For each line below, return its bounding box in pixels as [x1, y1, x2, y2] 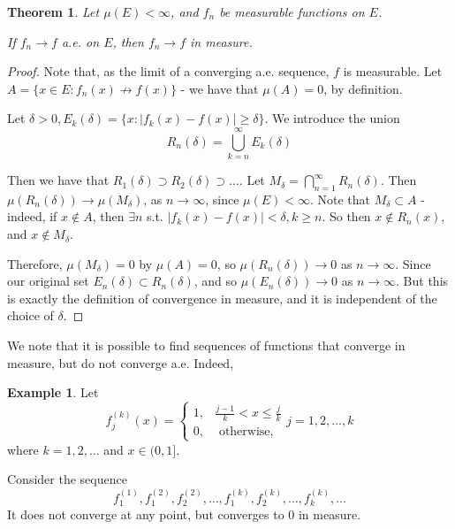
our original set [7, 272, 89, 290]
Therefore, [7, 254, 63, 272]
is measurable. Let [343, 62, 443, 80]
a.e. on [61, 32, 100, 50]
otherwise [218, 425, 270, 439]
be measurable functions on [219, 3, 365, 20]
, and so [193, 272, 238, 290]
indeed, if [7, 207, 57, 226]
